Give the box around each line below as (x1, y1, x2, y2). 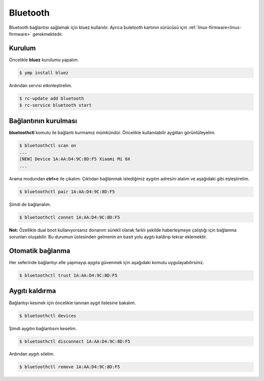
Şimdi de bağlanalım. (9, 201, 51, 207)
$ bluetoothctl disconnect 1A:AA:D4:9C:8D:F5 (19, 338, 131, 344)
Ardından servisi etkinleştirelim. (9, 82, 72, 88)
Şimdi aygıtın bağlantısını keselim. (9, 325, 77, 331)
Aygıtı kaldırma (9, 287, 56, 295)
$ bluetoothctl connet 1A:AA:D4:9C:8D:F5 (19, 214, 120, 220)
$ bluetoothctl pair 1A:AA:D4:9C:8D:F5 (19, 189, 115, 194)
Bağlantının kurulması (9, 116, 77, 125)
